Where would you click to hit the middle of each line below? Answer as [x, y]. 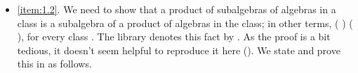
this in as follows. [54, 64]
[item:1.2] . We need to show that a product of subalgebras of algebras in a [177, 9]
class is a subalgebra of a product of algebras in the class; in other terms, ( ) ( [185, 23]
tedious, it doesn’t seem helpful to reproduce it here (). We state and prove [179, 50]
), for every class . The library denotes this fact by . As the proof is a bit [174, 36]
